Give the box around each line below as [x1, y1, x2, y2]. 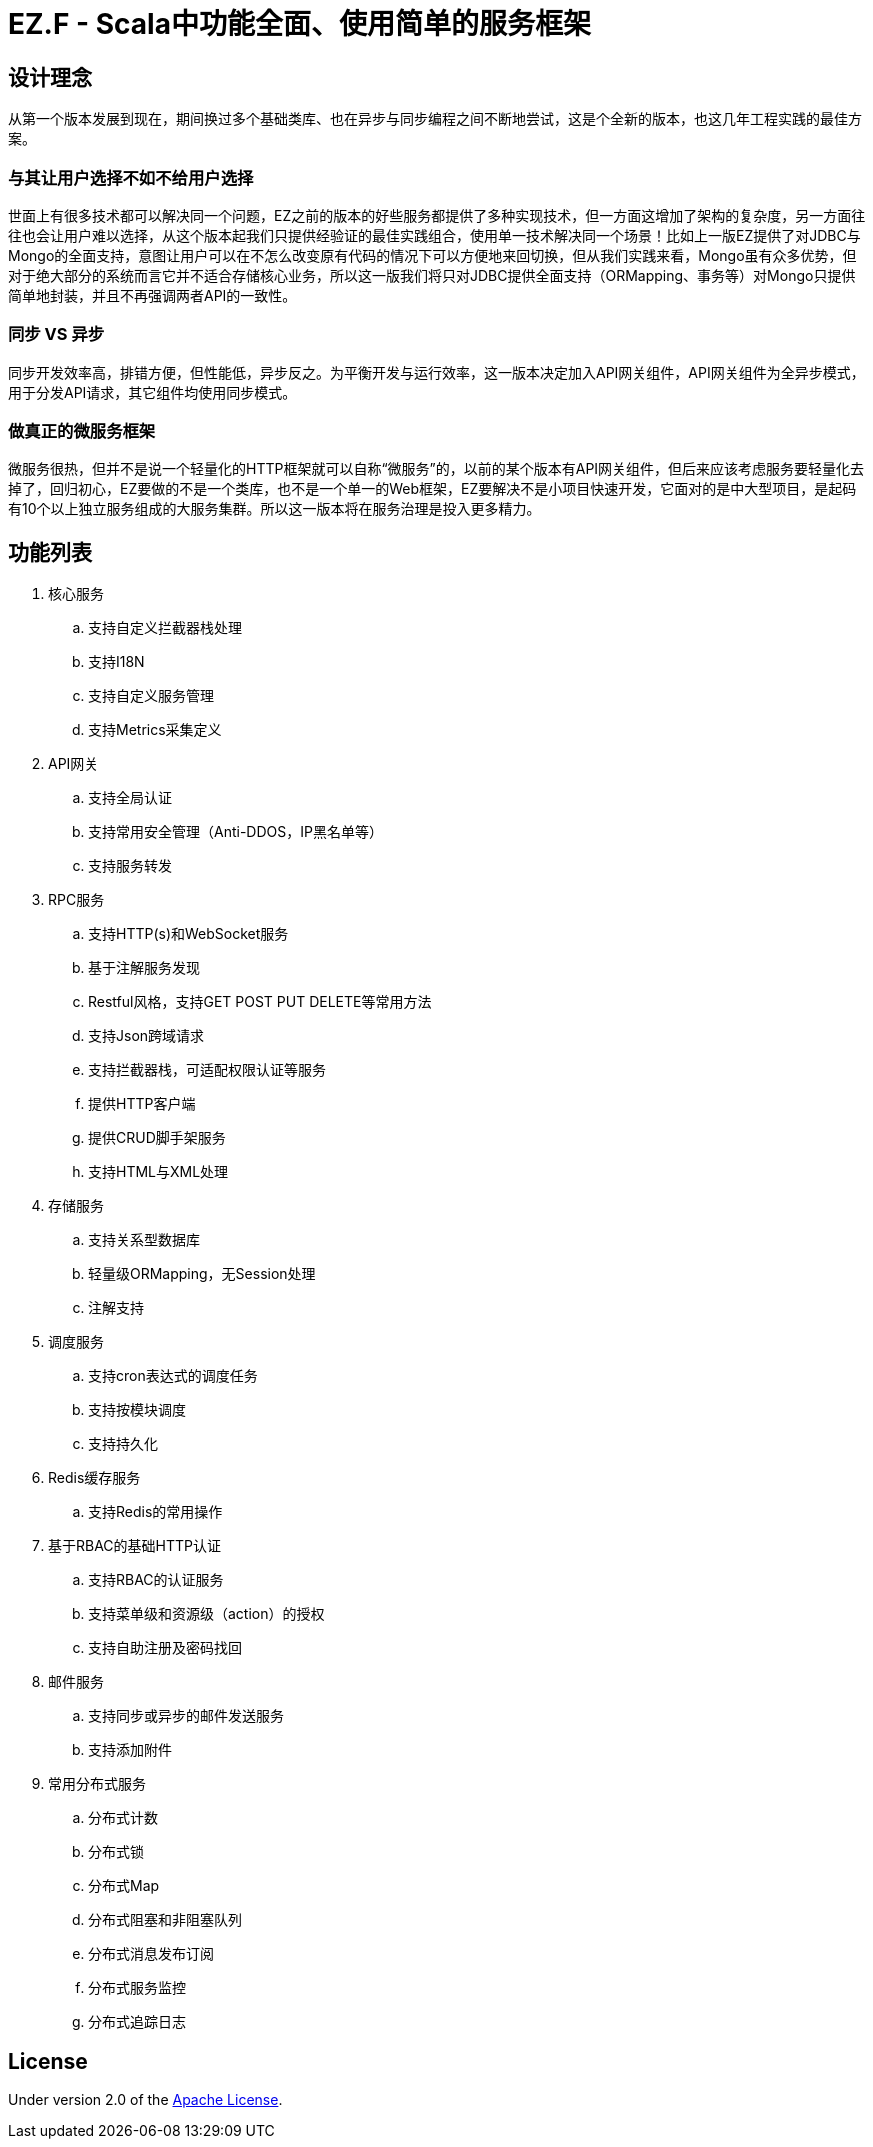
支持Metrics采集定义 [88, 721, 222, 739]
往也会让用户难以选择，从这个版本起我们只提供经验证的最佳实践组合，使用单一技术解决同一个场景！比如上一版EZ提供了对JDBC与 [8, 226, 861, 244]
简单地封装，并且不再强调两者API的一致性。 [8, 286, 297, 304]
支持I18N [88, 653, 145, 671]
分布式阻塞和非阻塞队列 [88, 1911, 242, 1929]
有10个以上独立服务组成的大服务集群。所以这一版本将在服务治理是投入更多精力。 [8, 500, 541, 518]
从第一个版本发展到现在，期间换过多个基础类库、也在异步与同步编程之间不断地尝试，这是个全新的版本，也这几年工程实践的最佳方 [8, 110, 862, 128]
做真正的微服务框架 [8, 421, 156, 442]
